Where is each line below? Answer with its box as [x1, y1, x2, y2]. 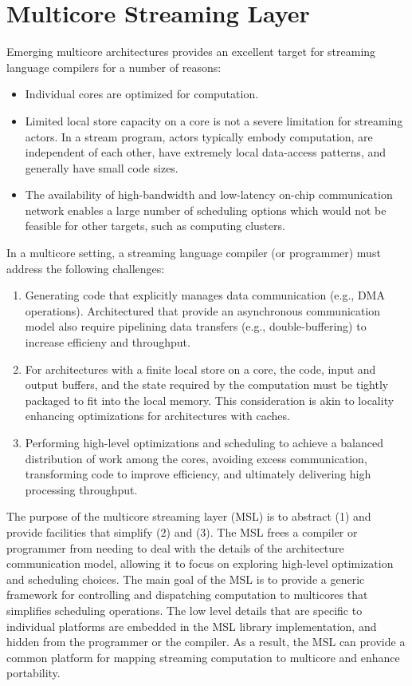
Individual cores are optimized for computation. [25, 85, 259, 102]
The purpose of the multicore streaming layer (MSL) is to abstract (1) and [6, 508, 371, 525]
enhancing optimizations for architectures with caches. [25, 407, 290, 424]
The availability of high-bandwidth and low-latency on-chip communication [25, 186, 393, 203]
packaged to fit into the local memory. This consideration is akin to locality [25, 391, 394, 408]
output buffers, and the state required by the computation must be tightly [25, 376, 389, 393]
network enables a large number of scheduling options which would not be [25, 201, 386, 218]
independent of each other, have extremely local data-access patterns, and [25, 144, 386, 161]
